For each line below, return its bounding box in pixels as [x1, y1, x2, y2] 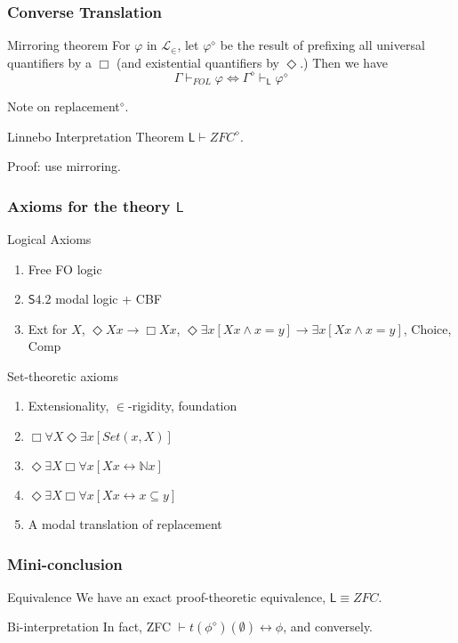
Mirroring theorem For [7, 36, 131, 54]
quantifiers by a [7, 53, 92, 71]
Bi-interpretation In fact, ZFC [7, 617, 172, 636]
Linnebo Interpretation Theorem [7, 126, 185, 145]
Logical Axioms [7, 229, 92, 248]
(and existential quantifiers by [117, 53, 279, 71]
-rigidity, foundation [128, 396, 237, 415]
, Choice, [403, 319, 452, 338]
